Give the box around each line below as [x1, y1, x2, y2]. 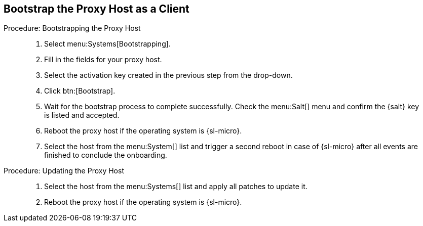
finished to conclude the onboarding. [44, 151, 167, 160]
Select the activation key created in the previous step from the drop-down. [44, 71, 293, 80]
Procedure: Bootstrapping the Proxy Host [4, 24, 141, 33]
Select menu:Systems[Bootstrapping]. [44, 39, 171, 49]
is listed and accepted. [44, 111, 120, 120]
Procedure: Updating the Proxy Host [4, 166, 124, 175]
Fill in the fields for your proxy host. [44, 55, 162, 64]
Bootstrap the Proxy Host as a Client [4, 3, 189, 15]
